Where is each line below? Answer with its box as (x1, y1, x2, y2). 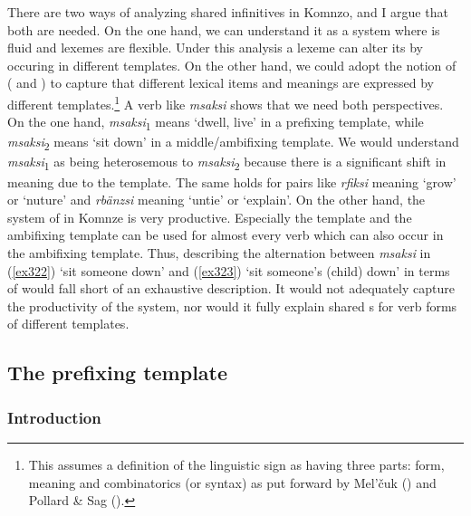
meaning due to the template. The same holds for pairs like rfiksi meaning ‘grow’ (7, 172, 457, 191)
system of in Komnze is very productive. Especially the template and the (7, 207, 412, 226)
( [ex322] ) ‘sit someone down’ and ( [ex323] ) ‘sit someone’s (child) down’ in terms (7, 261, 450, 280)
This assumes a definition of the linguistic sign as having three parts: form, (28, 454, 445, 473)
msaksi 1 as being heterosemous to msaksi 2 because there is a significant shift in (7, 152, 447, 174)
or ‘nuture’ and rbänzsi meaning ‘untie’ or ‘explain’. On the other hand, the (7, 190, 426, 209)
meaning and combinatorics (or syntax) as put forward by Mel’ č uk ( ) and (28, 473, 437, 492)
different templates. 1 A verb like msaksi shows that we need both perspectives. (7, 91, 444, 113)
